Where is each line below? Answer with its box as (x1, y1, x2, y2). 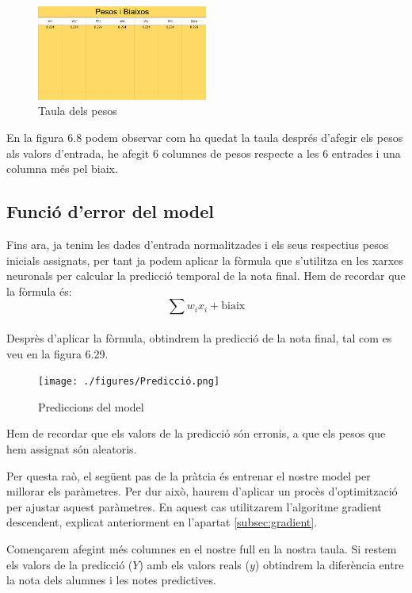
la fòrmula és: (6, 282, 72, 299)
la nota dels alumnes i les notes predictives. (6, 572, 216, 588)
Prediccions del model (38, 398, 144, 415)
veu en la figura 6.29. (6, 345, 109, 362)
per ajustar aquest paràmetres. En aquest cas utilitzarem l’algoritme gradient (6, 498, 382, 515)
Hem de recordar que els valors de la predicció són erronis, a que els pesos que (6, 425, 386, 442)
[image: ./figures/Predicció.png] (38, 376, 220, 388)
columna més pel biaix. (6, 160, 118, 177)
